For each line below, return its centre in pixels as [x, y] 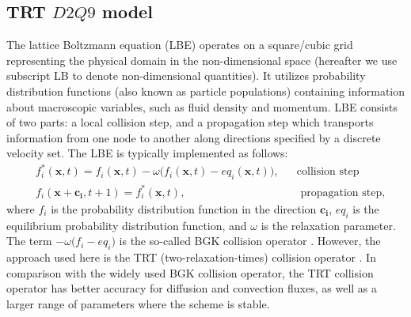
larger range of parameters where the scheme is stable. [138, 303]
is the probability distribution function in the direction [184, 208]
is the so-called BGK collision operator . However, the [250, 241]
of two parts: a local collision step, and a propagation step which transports [190, 122]
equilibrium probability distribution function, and [127, 225]
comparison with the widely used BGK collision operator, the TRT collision [190, 272]
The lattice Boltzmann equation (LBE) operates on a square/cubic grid [180, 45]
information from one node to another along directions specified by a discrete [194, 137]
